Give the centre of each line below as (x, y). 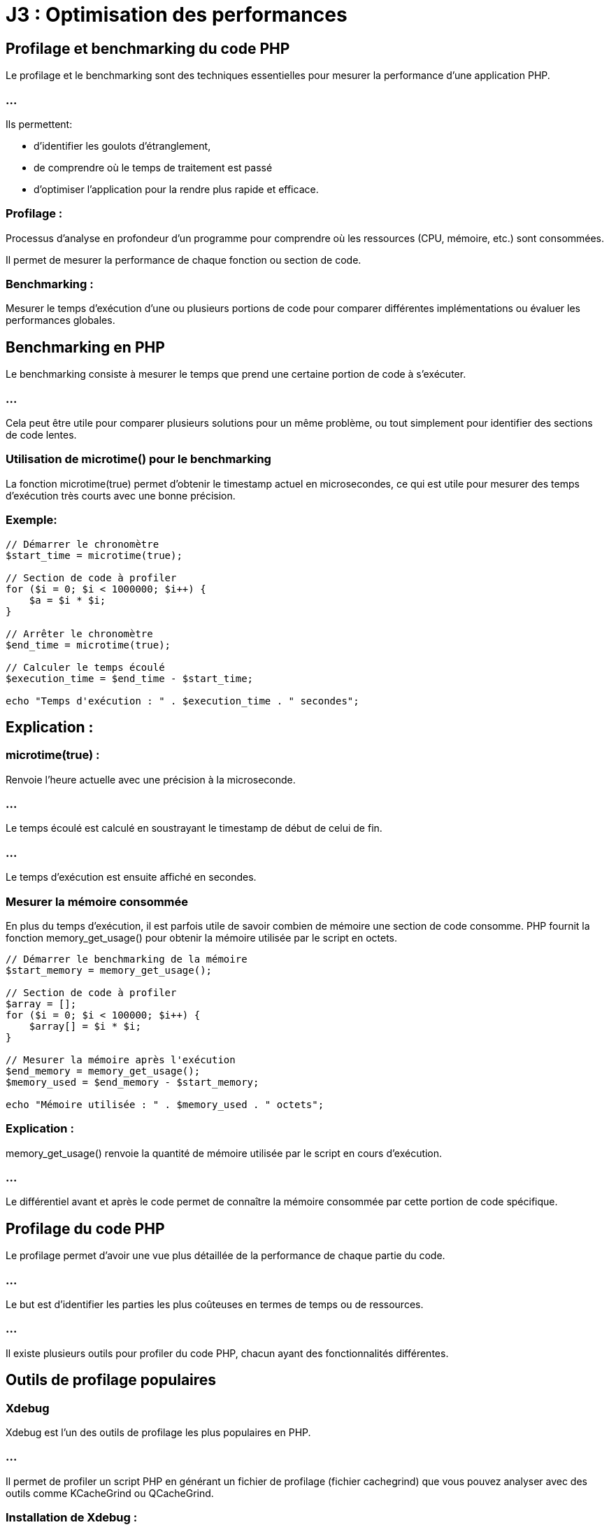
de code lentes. (41, 435)
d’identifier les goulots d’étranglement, (122, 146)
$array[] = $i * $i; (85, 1026)
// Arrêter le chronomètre (79, 633)
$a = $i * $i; (67, 600)
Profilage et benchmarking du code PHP (148, 48)
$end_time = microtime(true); (88, 645)
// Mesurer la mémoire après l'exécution (121, 1059)
